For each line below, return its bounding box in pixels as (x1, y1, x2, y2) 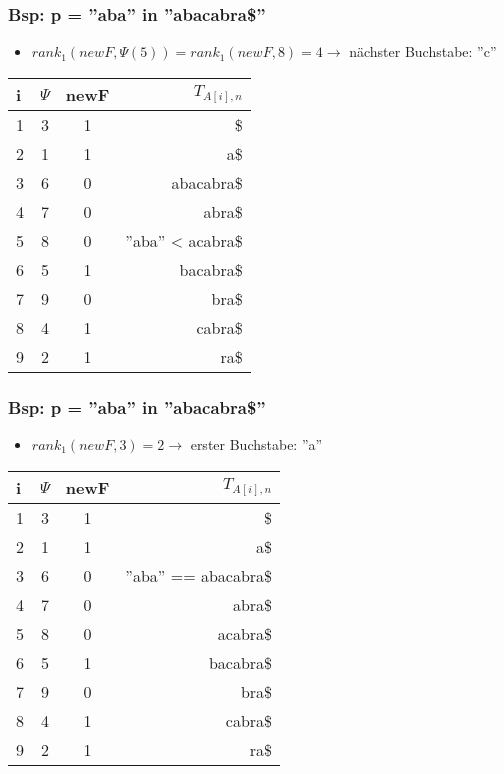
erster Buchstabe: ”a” (190, 434, 323, 455)
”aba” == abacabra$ (125, 563, 273, 587)
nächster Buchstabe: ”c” (349, 41, 497, 62)
